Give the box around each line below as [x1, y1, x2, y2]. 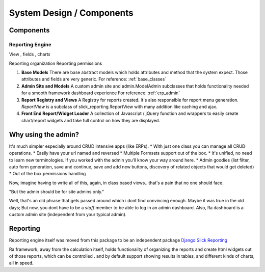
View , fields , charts [9, 52, 51, 57]
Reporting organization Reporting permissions [9, 60, 103, 66]
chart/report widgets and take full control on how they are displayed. [21, 117, 160, 123]
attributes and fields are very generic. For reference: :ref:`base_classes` [21, 76, 166, 82]
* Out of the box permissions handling [9, 171, 86, 177]
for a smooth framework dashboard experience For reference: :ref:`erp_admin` [21, 90, 180, 96]
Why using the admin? [9, 130, 79, 138]
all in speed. [9, 260, 34, 266]
